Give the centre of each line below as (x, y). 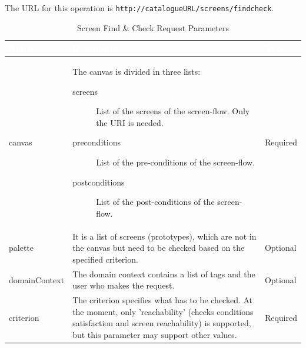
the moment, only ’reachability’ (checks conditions (163, 311)
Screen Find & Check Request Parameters (153, 27)
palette (21, 248)
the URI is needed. (130, 122)
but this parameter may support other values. (155, 334)
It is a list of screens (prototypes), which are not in (164, 236)
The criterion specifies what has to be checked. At (163, 300)
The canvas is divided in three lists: (137, 72)
